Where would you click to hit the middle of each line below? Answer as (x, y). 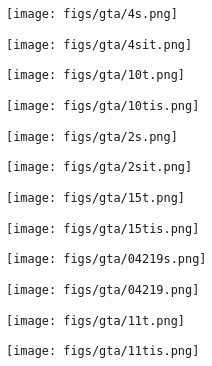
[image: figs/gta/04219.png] (103, 289)
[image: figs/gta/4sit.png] (99, 44)
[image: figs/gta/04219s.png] (106, 259)
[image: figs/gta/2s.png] (92, 136)
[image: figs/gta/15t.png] (95, 197)
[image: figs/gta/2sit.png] (99, 167)
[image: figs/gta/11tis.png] (103, 351)
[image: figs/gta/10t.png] (95, 75)
